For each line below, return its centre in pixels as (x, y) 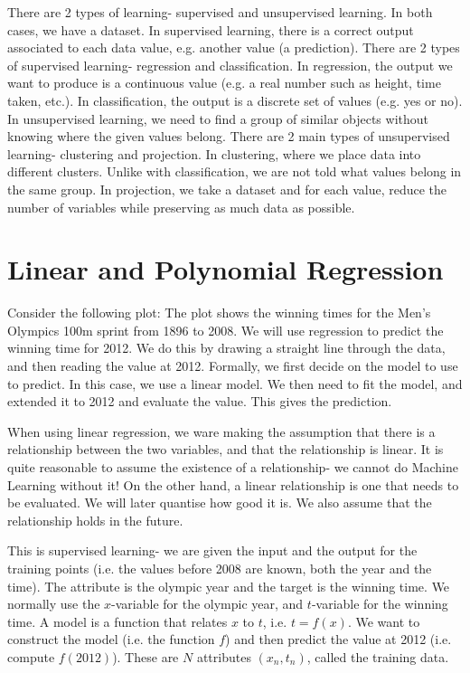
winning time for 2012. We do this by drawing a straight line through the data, (226, 348)
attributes (224, 656)
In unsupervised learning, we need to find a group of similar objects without (218, 118)
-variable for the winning (380, 604)
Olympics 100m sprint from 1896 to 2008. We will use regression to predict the (226, 330)
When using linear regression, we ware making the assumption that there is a (221, 431)
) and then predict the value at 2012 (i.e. (338, 639)
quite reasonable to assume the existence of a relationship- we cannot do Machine (233, 467)
